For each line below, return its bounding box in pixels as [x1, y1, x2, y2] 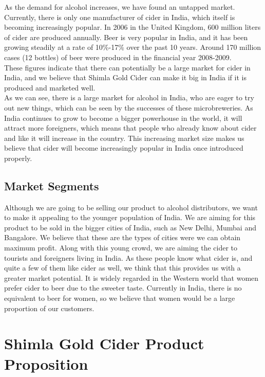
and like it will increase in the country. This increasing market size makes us [4, 132, 244, 143]
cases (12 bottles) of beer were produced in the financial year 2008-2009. [4, 51, 232, 62]
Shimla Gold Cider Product [4, 333, 204, 354]
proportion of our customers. [4, 302, 94, 313]
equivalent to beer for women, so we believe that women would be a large [4, 293, 235, 303]
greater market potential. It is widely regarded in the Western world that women [4, 272, 259, 283]
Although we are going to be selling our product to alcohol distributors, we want [4, 202, 258, 212]
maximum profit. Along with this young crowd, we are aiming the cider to [4, 242, 238, 253]
